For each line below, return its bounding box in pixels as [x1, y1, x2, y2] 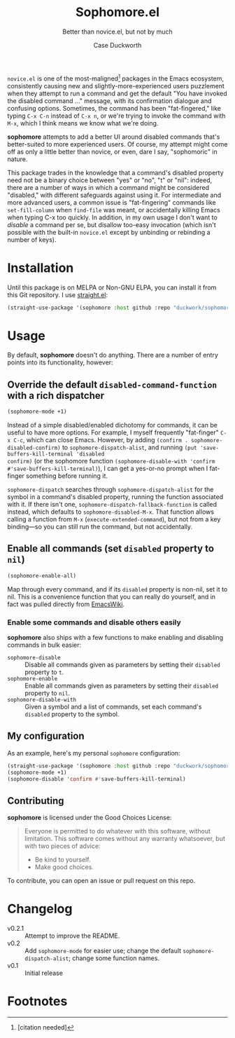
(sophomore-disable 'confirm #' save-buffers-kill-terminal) [7, 775, 187, 782]
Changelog [7, 901, 73, 917]
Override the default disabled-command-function [7, 378, 218, 390]
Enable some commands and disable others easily [7, 617, 182, 627]
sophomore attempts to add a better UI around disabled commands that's [7, 132, 220, 141]
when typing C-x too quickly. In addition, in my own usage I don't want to [7, 213, 218, 221]
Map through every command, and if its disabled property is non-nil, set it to [7, 585, 228, 593]
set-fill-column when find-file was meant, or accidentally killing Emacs [7, 205, 220, 214]
